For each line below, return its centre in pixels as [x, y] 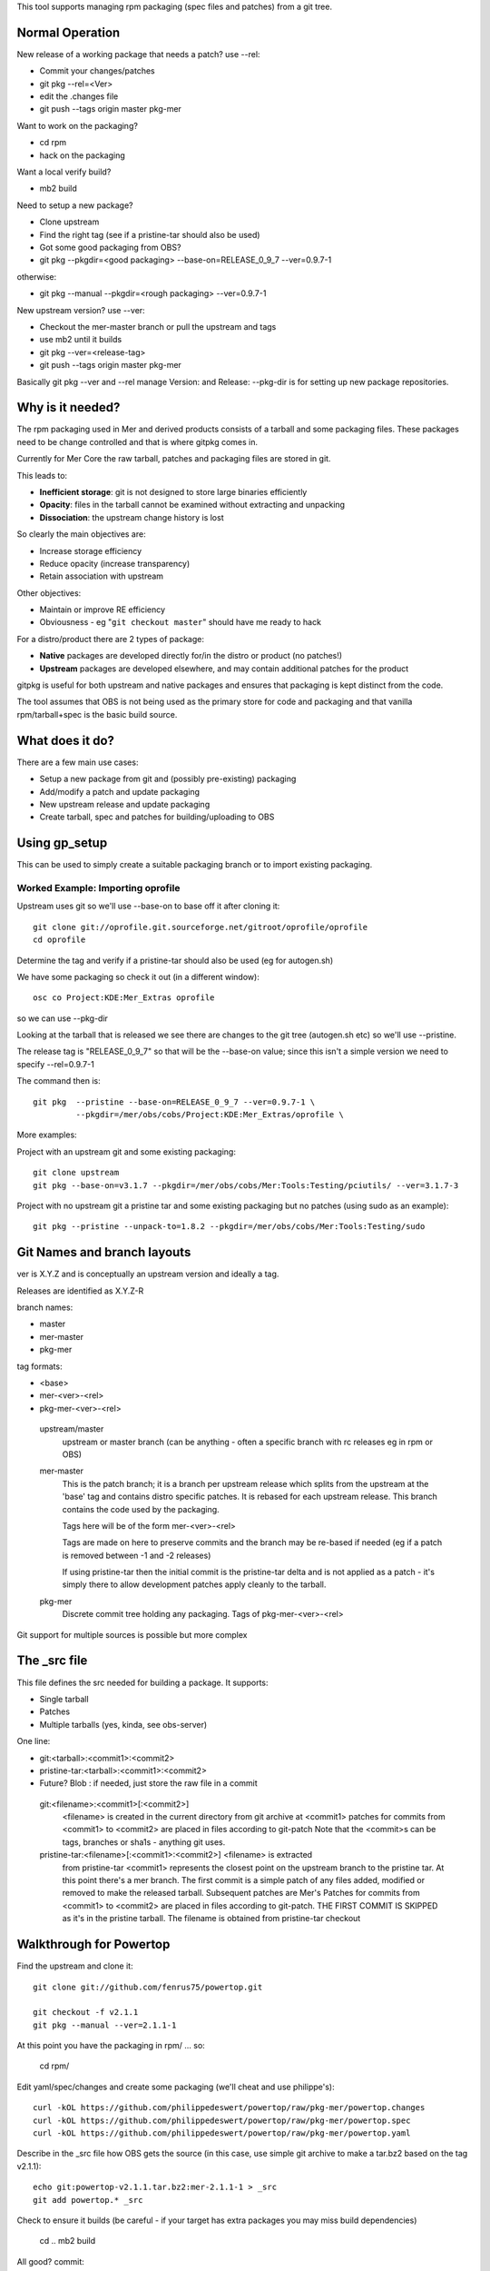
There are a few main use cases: [78, 762]
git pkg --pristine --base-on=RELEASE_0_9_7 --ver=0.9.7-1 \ [174, 1102]
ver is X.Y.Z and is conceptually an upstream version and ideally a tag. [148, 1274]
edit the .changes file [79, 96]
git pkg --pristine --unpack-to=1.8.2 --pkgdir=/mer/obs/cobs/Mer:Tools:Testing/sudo [229, 1227]
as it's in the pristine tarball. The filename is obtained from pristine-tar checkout [211, 1919]
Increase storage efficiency [91, 550]
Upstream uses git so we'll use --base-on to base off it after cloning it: [148, 906]
